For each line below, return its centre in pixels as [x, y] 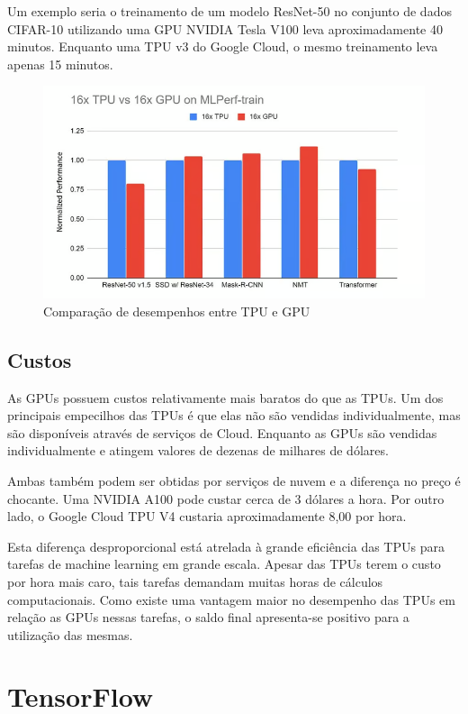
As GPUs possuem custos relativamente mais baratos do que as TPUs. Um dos [225, 397]
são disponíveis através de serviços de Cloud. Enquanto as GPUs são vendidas [222, 432]
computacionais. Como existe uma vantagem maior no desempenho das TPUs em [231, 599]
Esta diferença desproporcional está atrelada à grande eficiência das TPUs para [226, 546]
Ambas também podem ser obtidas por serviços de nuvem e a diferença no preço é [234, 480]
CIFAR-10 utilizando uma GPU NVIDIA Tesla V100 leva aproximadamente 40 [225, 28]
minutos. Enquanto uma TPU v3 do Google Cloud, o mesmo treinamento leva [223, 46]
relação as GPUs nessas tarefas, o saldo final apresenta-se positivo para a [208, 617]
